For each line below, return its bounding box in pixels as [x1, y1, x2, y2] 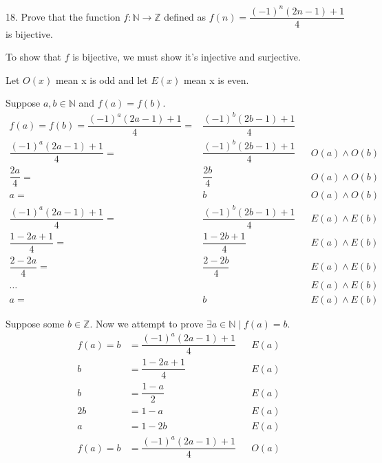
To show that [6, 50, 61, 64]
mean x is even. [183, 72, 249, 87]
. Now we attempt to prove [89, 316, 204, 331]
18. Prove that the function [6, 9, 120, 23]
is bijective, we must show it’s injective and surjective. [72, 50, 301, 64]
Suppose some [6, 316, 65, 331]
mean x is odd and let [55, 72, 148, 87]
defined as [164, 9, 206, 23]
